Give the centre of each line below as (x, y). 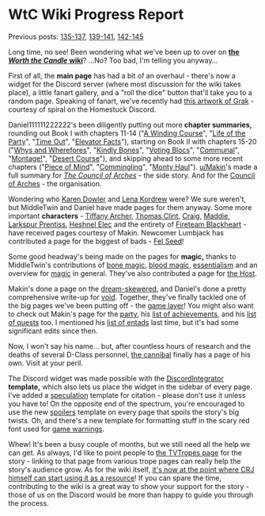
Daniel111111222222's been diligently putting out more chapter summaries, (130, 124)
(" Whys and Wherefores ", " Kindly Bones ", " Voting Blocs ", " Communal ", (124, 150)
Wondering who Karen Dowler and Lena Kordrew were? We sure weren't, (127, 199)
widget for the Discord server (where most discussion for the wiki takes (125, 84)
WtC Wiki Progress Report (96, 15)
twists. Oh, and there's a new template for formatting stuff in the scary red (129, 420)
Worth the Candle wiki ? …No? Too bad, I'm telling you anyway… (113, 60)
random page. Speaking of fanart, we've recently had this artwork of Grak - (131, 101)
